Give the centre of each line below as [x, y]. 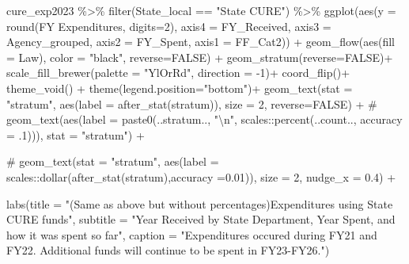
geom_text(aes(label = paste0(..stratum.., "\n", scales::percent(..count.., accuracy [204, 119]
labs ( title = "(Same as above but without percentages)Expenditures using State [200, 203]
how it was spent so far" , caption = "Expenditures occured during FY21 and [192, 234]
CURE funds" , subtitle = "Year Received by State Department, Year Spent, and [201, 219]
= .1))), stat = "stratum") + [76, 134]
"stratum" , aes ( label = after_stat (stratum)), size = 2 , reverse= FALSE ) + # [192, 103]
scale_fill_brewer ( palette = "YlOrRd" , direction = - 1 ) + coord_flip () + [178, 73]
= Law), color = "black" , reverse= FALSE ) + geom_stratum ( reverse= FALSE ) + [200, 57]
